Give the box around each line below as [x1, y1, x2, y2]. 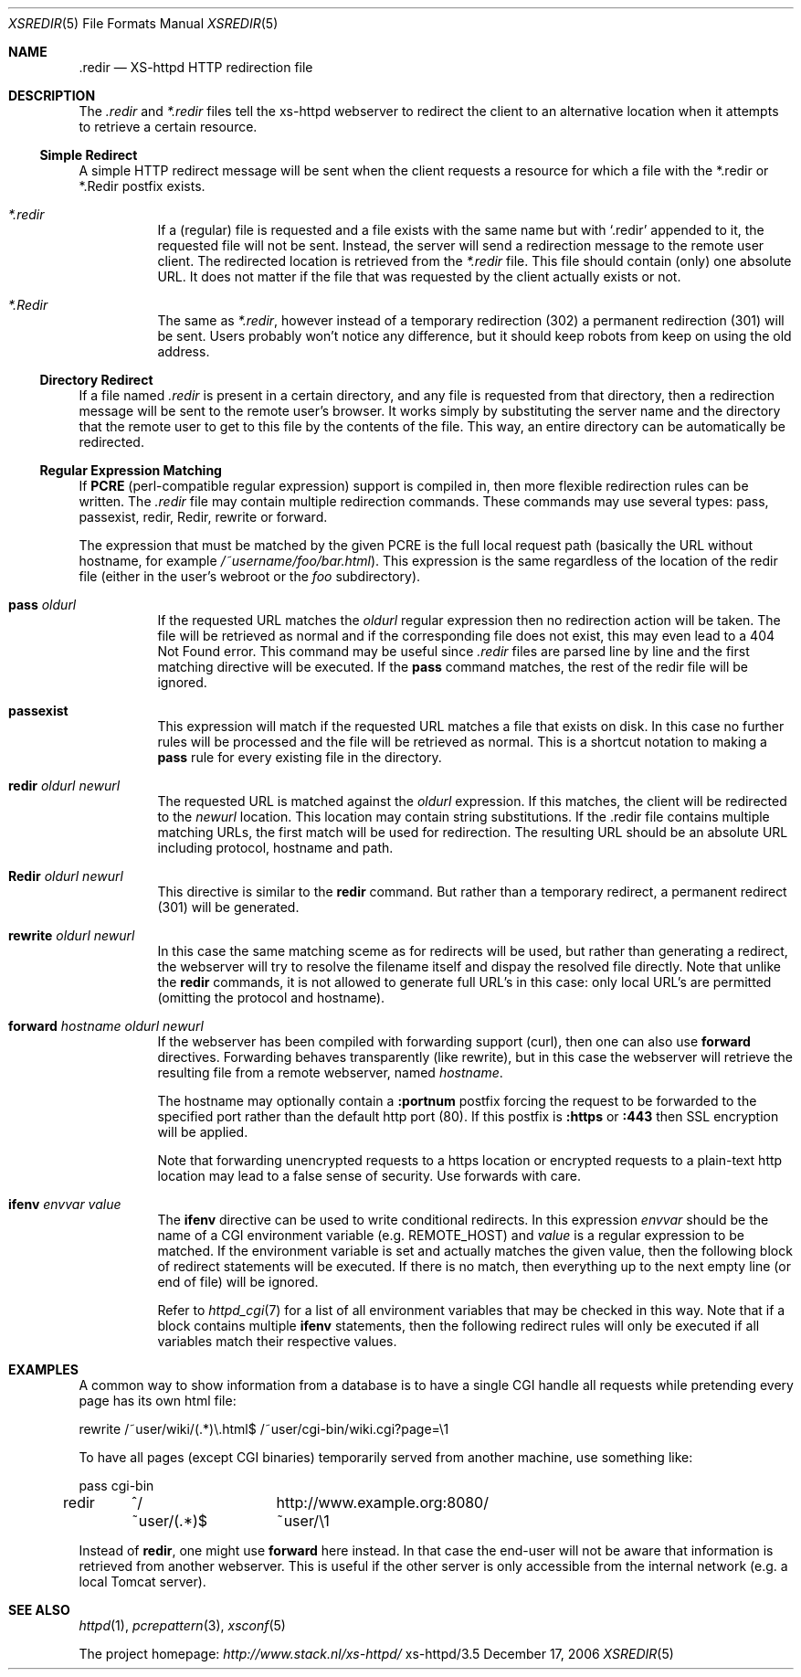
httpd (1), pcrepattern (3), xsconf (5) [79, 1618, 286, 1633]
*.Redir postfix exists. [79, 178, 206, 194]
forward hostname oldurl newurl [8, 1018, 204, 1034]
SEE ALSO [8, 1602, 70, 1618]
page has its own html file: [79, 1393, 237, 1408]
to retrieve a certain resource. [79, 119, 258, 134]
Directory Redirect [39, 372, 153, 387]
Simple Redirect [39, 147, 138, 163]
